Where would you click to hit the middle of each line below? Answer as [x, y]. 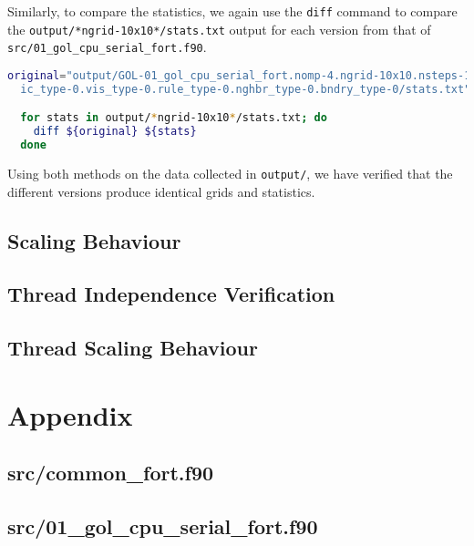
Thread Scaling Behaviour [133, 348]
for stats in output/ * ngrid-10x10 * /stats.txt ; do [174, 118]
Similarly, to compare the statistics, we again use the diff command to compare [232, 11]
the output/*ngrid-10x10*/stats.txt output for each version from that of [219, 29]
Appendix [70, 414]
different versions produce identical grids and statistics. [161, 191]
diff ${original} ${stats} [115, 132]
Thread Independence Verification [171, 294]
